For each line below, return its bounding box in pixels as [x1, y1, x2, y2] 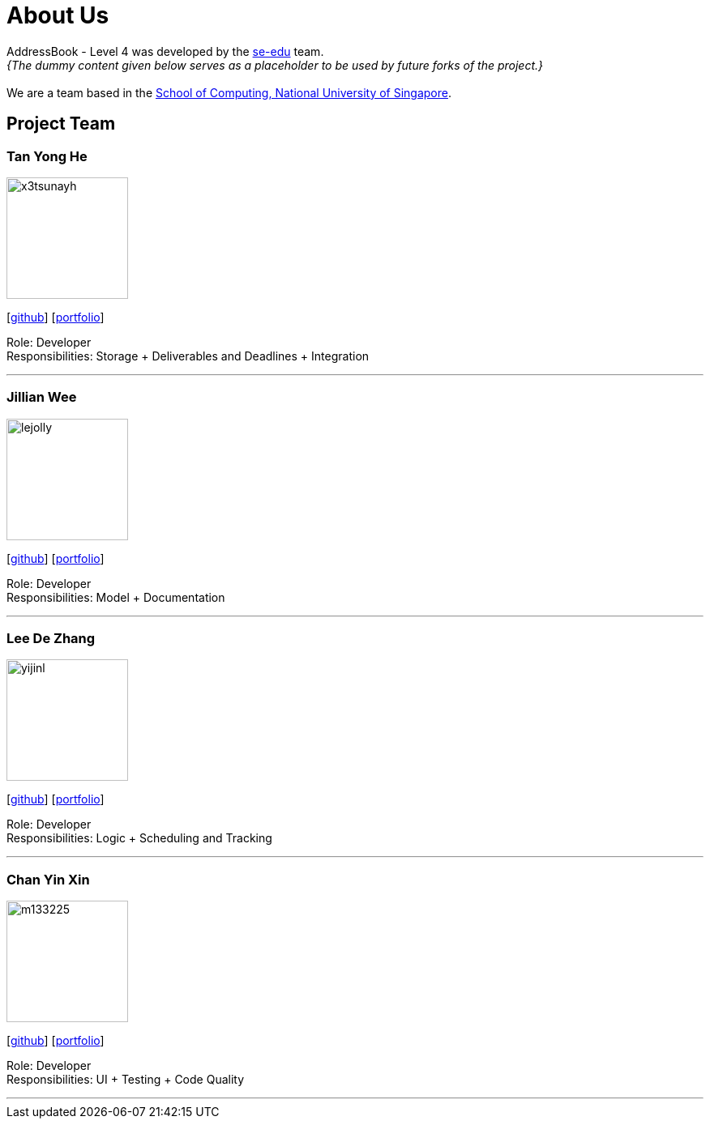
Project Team [6, 113, 116, 134]
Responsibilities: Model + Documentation [6, 590, 225, 604]
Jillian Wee [6, 389, 77, 406]
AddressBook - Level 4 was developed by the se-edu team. [6, 44, 324, 58]
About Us [6, 2, 109, 29]
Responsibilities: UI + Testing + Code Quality [6, 1072, 245, 1087]
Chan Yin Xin [6, 871, 90, 888]
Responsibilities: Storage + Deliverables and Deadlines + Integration [6, 348, 370, 363]
